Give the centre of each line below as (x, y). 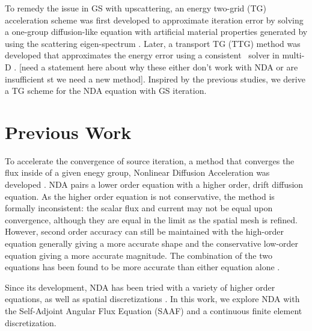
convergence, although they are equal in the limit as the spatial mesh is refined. (151, 219)
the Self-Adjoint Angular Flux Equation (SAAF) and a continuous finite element (154, 311)
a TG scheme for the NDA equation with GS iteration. (106, 91)
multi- (293, 55)
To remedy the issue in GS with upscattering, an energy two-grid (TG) (136, 8)
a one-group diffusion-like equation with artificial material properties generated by (156, 32)
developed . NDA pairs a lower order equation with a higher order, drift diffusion (154, 184)
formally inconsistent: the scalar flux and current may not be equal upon (139, 208)
